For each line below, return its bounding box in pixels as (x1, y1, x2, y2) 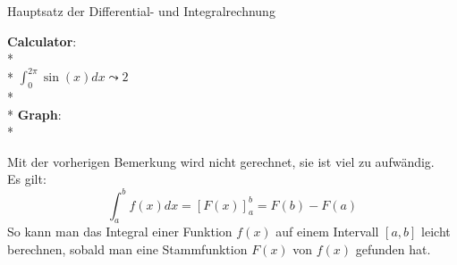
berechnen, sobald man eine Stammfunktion (7, 239, 248, 258)
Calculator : (7, 31, 77, 50)
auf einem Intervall (275, 222, 379, 241)
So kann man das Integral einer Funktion (7, 222, 233, 241)
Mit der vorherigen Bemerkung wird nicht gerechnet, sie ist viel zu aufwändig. (7, 152, 435, 170)
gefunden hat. (355, 239, 431, 258)
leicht (421, 222, 451, 241)
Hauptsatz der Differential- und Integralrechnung (7, 2, 275, 20)
